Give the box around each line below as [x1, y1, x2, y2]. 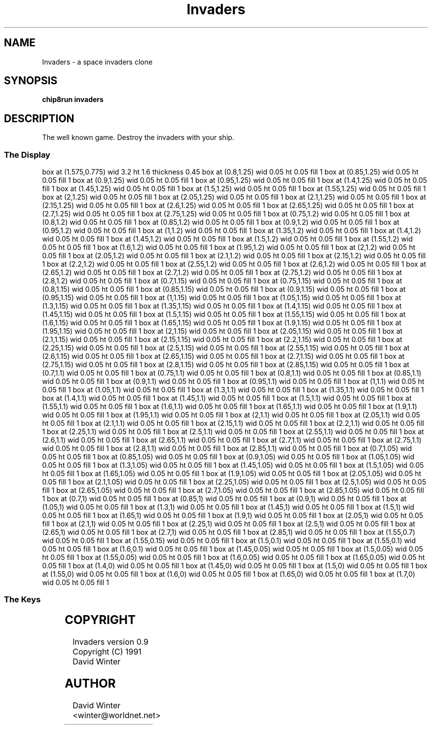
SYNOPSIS [4, 74, 58, 87]
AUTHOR [65, 676, 116, 691]
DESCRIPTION [4, 112, 74, 125]
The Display [4, 149, 50, 160]
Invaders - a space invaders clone [42, 57, 153, 66]
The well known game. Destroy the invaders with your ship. [42, 133, 234, 142]
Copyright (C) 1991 [72, 646, 142, 657]
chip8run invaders [42, 95, 104, 104]
